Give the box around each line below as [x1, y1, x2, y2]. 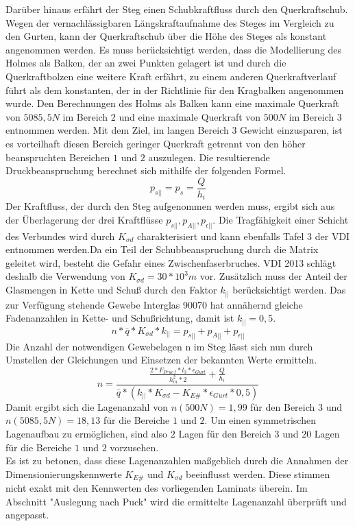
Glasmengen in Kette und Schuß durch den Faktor [5, 283, 217, 297]
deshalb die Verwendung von [5, 269, 125, 283]
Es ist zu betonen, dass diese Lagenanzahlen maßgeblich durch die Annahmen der [5, 453, 349, 468]
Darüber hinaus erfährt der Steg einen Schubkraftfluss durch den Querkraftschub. [5, 2, 348, 16]
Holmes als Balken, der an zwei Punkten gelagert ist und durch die [5, 56, 286, 70]
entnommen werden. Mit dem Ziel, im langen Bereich [5, 123, 229, 137]
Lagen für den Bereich [178, 427, 271, 441]
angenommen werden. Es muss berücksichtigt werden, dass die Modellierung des [5, 42, 342, 56]
